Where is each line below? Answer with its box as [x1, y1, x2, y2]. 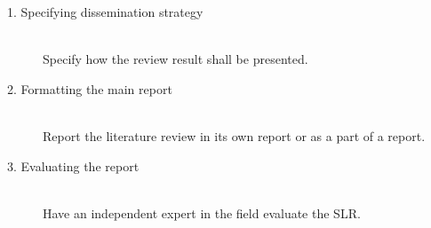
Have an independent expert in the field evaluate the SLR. [43, 203, 361, 222]
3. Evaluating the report [7, 156, 140, 175]
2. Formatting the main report [7, 79, 172, 98]
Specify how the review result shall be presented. [43, 50, 308, 68]
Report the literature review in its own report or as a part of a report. [43, 126, 426, 145]
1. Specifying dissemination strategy [7, 3, 204, 20]
